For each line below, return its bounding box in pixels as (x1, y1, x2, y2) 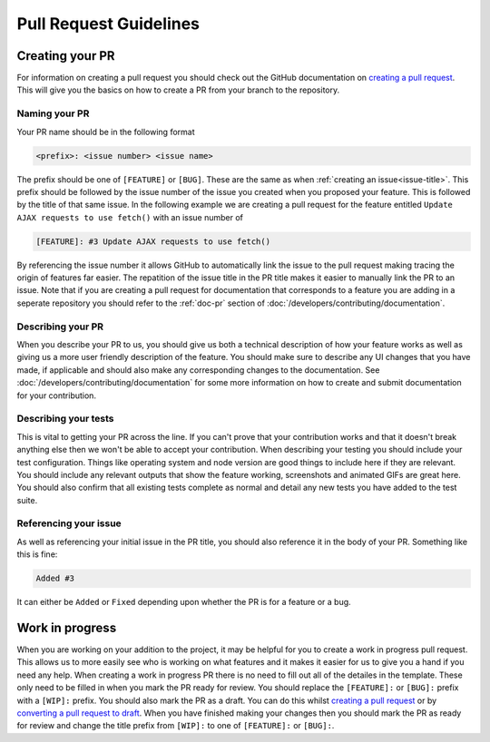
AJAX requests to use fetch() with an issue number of (16, 211, 244, 222)
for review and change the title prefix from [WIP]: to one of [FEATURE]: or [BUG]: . (16, 720, 335, 731)
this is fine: (16, 549, 58, 560)
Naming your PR (16, 107, 90, 120)
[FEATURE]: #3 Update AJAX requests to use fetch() (35, 236, 271, 247)
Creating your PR (16, 48, 115, 63)
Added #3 (35, 573, 75, 584)
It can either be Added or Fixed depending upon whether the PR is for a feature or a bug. (16, 597, 351, 608)
